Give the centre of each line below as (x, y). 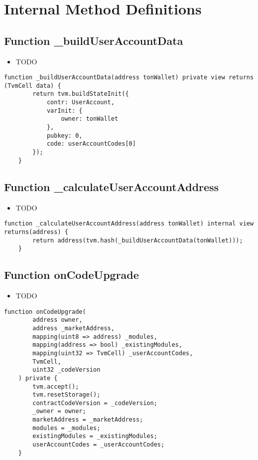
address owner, (58, 320)
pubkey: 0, (64, 135)
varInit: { (64, 111)
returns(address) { (36, 232)
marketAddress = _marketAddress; (88, 420)
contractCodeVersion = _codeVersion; (95, 403)
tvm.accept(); (56, 386)
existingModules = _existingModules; (95, 436)
